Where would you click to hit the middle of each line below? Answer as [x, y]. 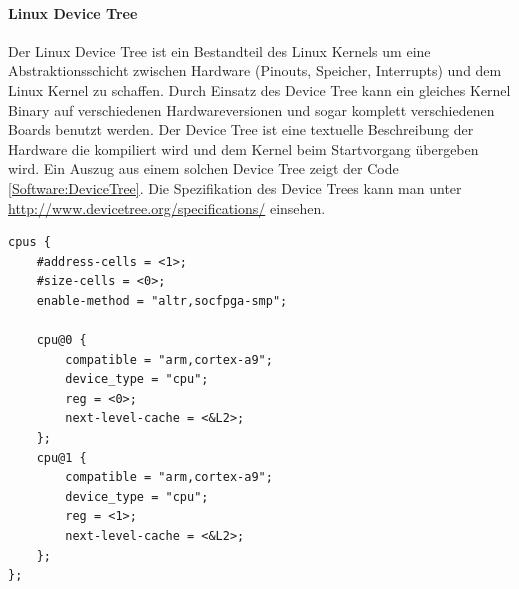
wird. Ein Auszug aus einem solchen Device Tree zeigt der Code [203, 168]
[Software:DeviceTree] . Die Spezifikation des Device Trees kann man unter [235, 187]
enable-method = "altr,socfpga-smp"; [162, 300]
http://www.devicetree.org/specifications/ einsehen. [167, 207]
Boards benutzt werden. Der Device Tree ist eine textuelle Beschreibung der [241, 129]
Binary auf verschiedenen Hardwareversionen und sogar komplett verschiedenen [251, 109]
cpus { [29, 242]
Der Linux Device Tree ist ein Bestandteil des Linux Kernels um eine [219, 50]
